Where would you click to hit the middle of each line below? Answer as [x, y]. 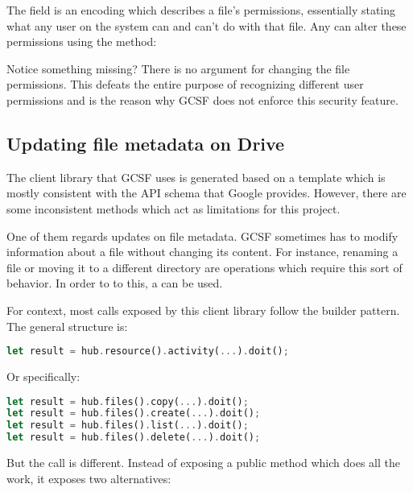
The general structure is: [67, 326]
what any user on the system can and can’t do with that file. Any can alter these [206, 25]
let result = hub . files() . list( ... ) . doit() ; [128, 426]
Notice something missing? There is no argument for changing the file [178, 68]
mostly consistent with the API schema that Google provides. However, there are [206, 193]
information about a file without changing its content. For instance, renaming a [202, 252]
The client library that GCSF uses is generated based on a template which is [196, 177]
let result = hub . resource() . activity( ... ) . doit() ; [148, 351]
